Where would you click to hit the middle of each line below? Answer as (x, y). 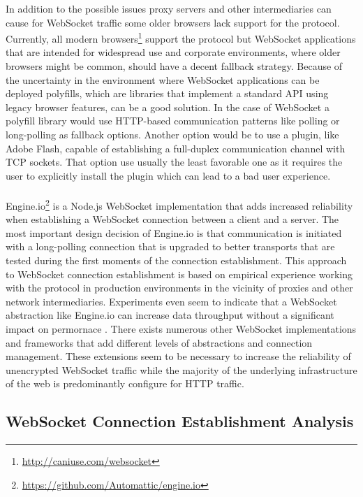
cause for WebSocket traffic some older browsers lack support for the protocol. (173, 22)
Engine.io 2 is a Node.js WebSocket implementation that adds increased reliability (179, 204)
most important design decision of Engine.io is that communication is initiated (174, 232)
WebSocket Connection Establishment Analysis (180, 421)
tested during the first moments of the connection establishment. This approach (176, 260)
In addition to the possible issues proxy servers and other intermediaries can (169, 8)
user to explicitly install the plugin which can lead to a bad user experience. (168, 175)
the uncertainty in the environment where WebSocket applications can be (163, 79)
